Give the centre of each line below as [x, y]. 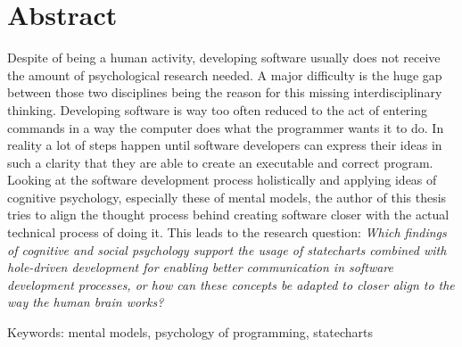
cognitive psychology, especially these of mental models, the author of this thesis [227, 197]
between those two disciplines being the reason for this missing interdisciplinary [225, 92]
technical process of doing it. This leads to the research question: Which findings [227, 232]
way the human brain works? [86, 302]
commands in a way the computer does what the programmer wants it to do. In [226, 127]
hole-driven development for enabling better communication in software [200, 267]
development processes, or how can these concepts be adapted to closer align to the [231, 284]
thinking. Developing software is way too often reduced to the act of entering [218, 109]
